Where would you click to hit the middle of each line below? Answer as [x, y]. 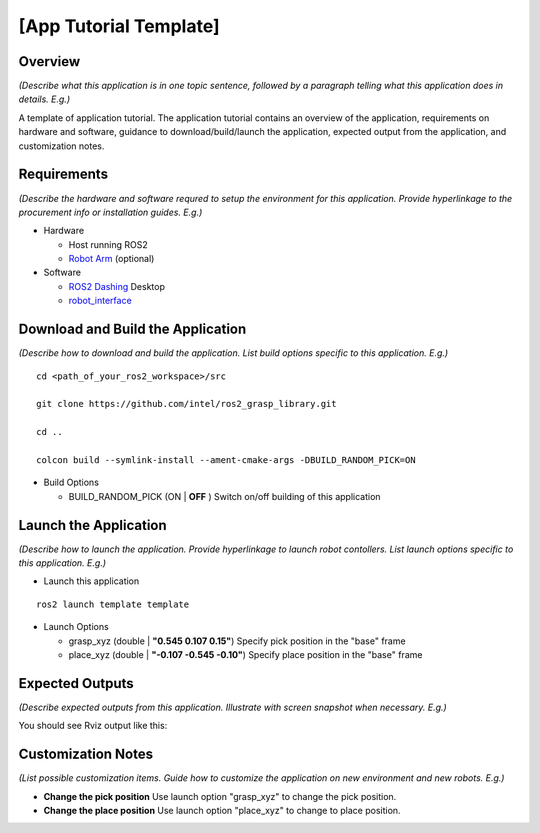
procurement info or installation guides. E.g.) [110, 212]
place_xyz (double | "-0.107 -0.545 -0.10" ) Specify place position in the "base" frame [245, 654]
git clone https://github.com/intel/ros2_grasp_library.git [186, 404]
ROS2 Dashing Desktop [116, 286]
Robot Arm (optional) [111, 259]
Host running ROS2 [108, 244]
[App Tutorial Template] [119, 26]
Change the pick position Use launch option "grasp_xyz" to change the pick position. [220, 796]
